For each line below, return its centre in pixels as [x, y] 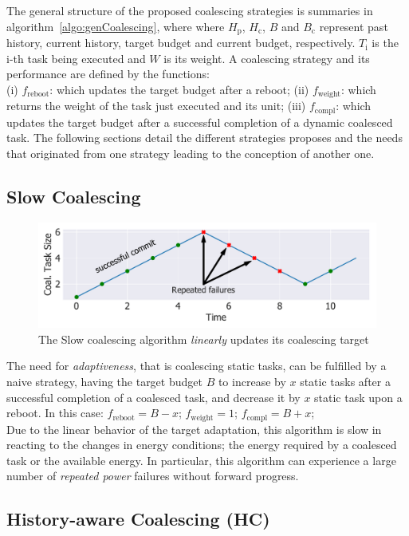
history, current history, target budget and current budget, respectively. [181, 43]
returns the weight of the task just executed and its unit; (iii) [156, 106]
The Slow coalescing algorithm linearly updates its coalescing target [204, 339]
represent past [354, 26]
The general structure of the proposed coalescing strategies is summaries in [190, 10]
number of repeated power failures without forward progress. [153, 476]
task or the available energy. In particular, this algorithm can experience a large [201, 460]
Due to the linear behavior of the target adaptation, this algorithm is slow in [194, 429]
